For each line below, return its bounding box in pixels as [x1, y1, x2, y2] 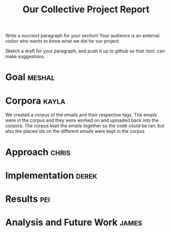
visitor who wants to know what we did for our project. [5, 38, 120, 44]
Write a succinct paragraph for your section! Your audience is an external [5, 32, 160, 39]
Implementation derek [5, 169, 97, 181]
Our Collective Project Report [22, 4, 150, 15]
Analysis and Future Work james [5, 217, 142, 228]
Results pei [5, 193, 50, 205]
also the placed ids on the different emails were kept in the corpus [5, 128, 145, 134]
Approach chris [5, 146, 71, 158]
